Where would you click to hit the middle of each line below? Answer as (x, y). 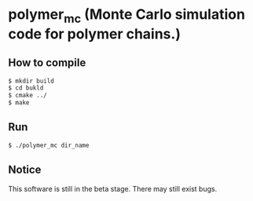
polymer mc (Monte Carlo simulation (127, 16)
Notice (25, 170)
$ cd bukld (26, 88)
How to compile (47, 63)
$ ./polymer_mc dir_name (49, 145)
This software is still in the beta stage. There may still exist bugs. (113, 188)
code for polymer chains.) (94, 34)
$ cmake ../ (27, 96)
